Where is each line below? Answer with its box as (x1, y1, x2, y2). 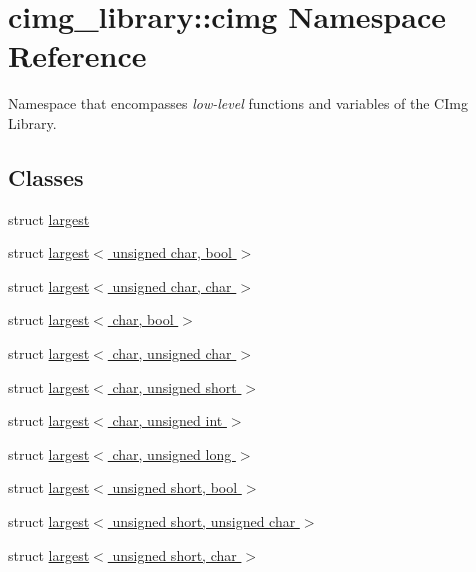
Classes (8, 161, 84, 192)
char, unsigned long (112, 443, 232, 464)
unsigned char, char (112, 275, 232, 296)
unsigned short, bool (112, 477, 238, 498)
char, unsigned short (112, 376, 237, 397)
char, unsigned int (112, 410, 223, 431)
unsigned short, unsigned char (112, 511, 296, 532)
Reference (8, 35, 147, 76)
